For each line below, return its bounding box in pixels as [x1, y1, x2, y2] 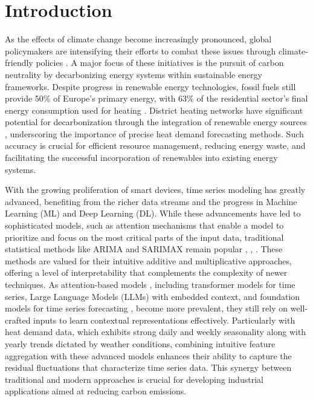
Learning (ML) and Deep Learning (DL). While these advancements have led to [5, 207, 301, 220]
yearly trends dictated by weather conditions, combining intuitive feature [5, 337, 276, 350]
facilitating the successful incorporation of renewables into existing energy [5, 151, 278, 164]
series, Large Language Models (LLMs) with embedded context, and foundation [5, 290, 300, 302]
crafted [5, 313, 31, 326]
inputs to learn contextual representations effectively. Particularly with [33, 313, 295, 326]
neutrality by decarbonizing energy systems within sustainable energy [5, 68, 263, 80]
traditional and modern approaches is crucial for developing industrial [5, 373, 263, 385]
